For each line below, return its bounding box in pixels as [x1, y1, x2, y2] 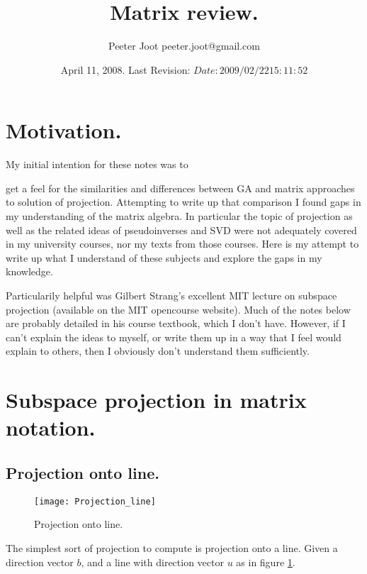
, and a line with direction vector [81, 554, 224, 569]
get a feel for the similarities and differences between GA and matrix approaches [6, 180, 355, 195]
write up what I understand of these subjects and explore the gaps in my [6, 250, 322, 265]
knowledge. [6, 264, 53, 279]
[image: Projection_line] [34, 496, 156, 507]
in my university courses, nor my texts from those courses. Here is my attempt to [6, 236, 359, 251]
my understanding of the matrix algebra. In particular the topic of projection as [6, 209, 353, 223]
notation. [6, 413, 96, 442]
